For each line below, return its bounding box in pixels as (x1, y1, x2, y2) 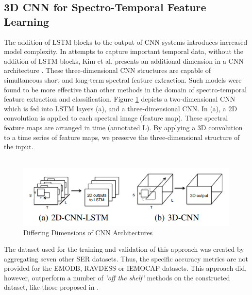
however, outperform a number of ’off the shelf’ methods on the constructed (4, 272, 230, 282)
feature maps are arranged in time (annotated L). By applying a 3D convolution (4, 122, 243, 132)
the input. (4, 141, 34, 152)
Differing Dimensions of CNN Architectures (23, 227, 152, 238)
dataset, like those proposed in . (4, 282, 99, 292)
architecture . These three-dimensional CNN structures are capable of (4, 65, 211, 75)
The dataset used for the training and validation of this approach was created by (4, 244, 244, 254)
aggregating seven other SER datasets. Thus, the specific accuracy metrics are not (4, 253, 249, 263)
